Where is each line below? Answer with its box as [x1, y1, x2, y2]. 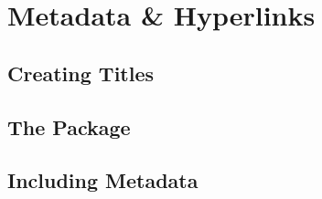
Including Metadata [7, 166, 199, 194]
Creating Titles [7, 58, 155, 87]
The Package [7, 112, 131, 141]
